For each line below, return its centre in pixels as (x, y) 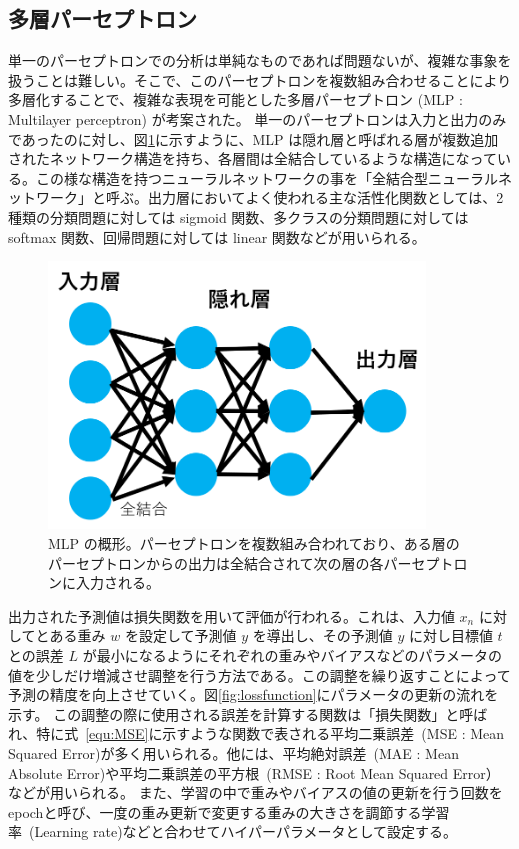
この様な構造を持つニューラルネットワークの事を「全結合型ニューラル (266, 177)
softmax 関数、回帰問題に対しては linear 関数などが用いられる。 (217, 236)
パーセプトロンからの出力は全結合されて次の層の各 (216, 562)
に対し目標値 (450, 635)
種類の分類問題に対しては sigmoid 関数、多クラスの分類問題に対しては (238, 216)
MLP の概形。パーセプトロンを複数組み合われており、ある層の (254, 542)
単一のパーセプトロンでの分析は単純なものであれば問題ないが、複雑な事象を (260, 60)
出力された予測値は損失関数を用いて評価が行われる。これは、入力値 (231, 615)
